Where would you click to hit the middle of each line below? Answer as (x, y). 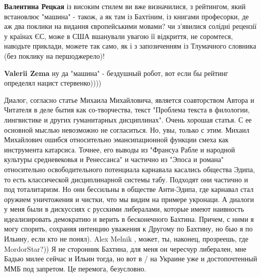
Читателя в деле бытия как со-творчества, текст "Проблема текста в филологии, (127, 110)
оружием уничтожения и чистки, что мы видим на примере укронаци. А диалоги (129, 199)
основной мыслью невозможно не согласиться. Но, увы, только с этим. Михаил (127, 129)
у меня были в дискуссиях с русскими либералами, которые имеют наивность (124, 209)
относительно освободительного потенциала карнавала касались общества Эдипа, (129, 169)
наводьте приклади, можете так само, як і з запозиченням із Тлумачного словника (130, 46)
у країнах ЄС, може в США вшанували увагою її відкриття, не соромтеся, (119, 36)
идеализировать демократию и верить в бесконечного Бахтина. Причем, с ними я (129, 219)
